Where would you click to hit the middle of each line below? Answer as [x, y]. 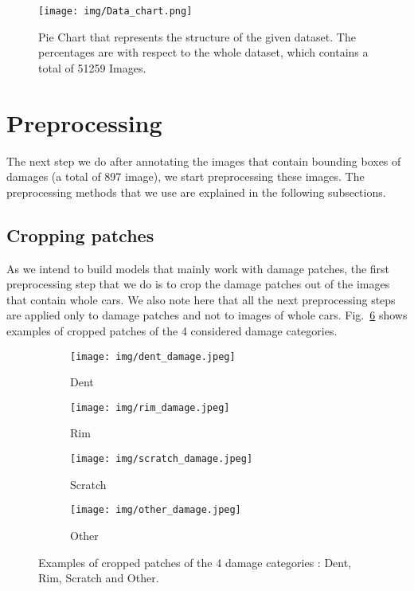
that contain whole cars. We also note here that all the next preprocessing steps [201, 299]
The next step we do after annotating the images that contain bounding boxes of [204, 160]
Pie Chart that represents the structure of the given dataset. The [197, 36]
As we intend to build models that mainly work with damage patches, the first [198, 268]
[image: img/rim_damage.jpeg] [150, 407]
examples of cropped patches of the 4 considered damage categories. [172, 330]
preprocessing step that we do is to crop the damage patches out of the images [198, 284]
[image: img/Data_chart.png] [115, 11]
